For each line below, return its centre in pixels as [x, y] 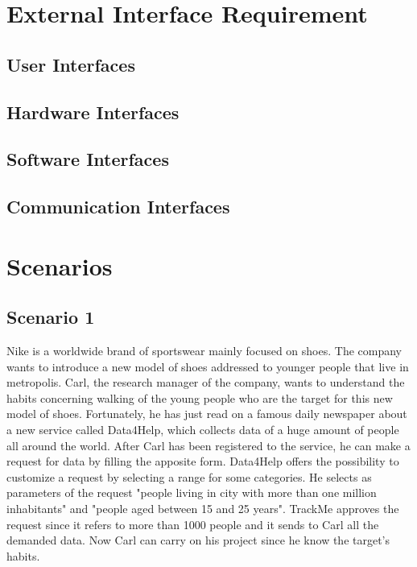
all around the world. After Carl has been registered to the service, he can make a [208, 445]
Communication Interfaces [118, 207]
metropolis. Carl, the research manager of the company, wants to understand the [206, 382]
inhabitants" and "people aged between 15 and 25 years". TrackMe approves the [203, 509]
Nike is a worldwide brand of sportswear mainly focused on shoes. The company [204, 351]
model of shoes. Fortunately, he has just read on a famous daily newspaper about [207, 414]
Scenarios [60, 265]
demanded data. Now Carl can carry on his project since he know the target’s [198, 540]
